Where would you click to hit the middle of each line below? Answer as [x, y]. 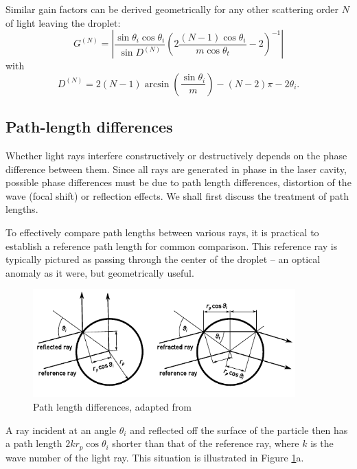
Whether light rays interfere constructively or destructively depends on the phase [176, 155]
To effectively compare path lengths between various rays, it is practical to [162, 232]
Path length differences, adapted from [112, 406]
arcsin [157, 84]
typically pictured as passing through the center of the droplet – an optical [163, 259]
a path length [34, 443]
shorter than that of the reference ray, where [206, 443]
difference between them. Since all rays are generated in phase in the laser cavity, [176, 169]
